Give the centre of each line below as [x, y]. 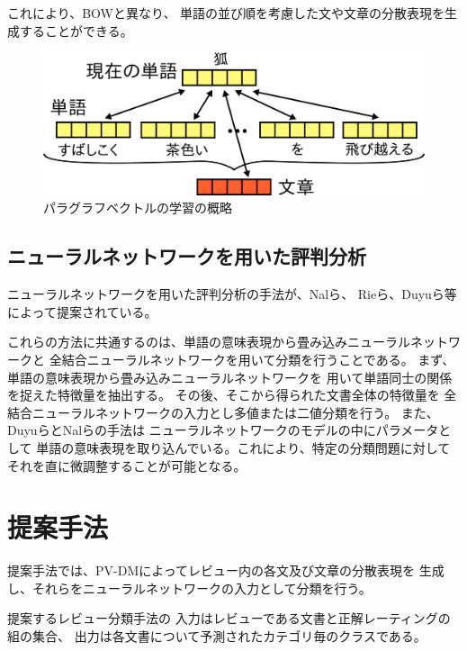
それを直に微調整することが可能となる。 [127, 465]
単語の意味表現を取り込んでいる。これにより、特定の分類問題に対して [243, 447]
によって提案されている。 [82, 311]
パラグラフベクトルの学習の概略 [138, 208]
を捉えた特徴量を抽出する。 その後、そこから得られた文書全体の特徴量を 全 [232, 395]
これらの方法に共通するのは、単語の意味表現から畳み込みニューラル [209, 342]
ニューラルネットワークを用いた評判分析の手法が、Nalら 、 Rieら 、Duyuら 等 [232, 294]
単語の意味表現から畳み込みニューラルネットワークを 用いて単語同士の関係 [230, 377]
